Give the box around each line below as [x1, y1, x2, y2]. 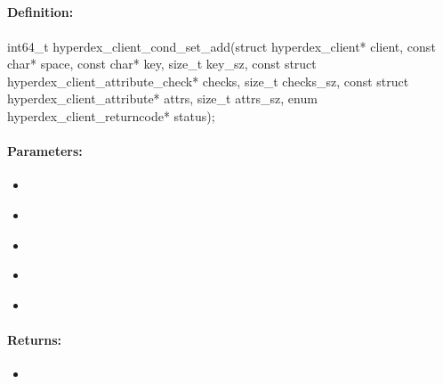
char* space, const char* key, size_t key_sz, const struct [7, 54, 317, 73]
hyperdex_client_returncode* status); [7, 106, 215, 125]
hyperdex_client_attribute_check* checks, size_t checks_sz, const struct [7, 71, 409, 90]
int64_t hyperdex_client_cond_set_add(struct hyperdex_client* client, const [7, 37, 436, 55]
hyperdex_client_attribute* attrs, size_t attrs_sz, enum [7, 89, 318, 108]
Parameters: [7, 142, 83, 160]
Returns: [7, 330, 62, 348]
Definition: [7, 3, 74, 21]
